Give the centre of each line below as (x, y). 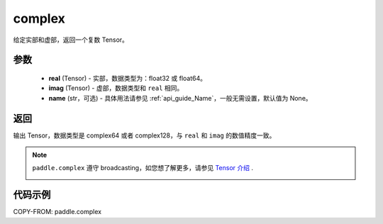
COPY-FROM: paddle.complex (57, 212)
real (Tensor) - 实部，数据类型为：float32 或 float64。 (128, 78)
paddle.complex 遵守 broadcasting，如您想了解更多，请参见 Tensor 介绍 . (143, 168)
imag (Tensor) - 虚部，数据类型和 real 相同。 (116, 88)
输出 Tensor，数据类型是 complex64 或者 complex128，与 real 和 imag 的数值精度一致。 (144, 135)
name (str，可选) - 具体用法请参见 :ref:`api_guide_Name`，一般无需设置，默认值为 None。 (180, 98)
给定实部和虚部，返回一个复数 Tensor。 (71, 40)
